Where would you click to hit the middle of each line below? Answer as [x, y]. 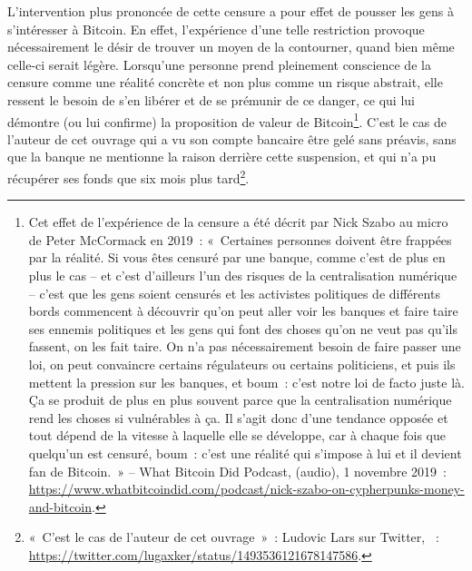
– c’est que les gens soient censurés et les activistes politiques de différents [234, 293]
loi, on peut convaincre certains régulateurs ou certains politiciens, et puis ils [242, 364]
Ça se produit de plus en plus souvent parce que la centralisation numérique [240, 400]
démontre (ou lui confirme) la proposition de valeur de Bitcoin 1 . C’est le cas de [227, 120]
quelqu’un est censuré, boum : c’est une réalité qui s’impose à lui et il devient [245, 453]
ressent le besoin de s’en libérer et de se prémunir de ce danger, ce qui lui [211, 99]
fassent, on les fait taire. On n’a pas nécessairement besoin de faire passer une [245, 346]
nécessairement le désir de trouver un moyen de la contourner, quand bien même [231, 47]
